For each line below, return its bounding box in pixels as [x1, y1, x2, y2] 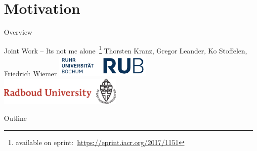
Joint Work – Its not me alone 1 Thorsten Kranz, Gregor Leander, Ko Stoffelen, [4, 44, 247, 55]
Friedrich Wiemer [4, 68, 57, 79]
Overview [4, 27, 33, 37]
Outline [4, 112, 27, 123]
